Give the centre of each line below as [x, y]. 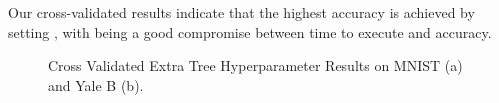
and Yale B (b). [96, 84]
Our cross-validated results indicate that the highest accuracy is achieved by [241, 12]
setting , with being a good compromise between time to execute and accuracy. [250, 31]
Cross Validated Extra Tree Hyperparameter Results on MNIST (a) [255, 65]
